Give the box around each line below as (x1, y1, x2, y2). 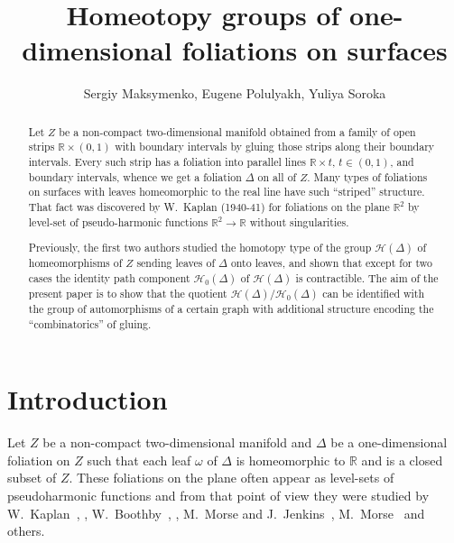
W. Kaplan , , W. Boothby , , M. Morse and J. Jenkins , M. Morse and (7, 503, 425, 522)
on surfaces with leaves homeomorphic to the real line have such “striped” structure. (28, 184, 425, 199)
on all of (257, 169, 297, 184)
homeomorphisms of (28, 255, 123, 271)
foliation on (7, 450, 70, 469)
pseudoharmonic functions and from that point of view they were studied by (7, 485, 430, 504)
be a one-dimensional (330, 433, 448, 452)
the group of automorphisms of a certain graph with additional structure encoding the (28, 300, 434, 316)
